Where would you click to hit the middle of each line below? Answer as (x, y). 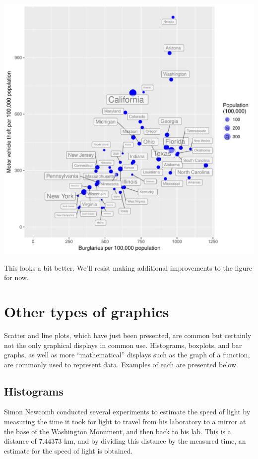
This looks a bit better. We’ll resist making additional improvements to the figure (128, 267)
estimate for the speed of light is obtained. (68, 450)
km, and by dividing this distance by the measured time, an (155, 441)
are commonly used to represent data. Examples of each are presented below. (121, 364)
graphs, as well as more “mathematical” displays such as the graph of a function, (127, 355)
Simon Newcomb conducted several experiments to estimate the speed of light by (127, 412)
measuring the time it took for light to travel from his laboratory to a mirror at (125, 422)
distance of (20, 441)
